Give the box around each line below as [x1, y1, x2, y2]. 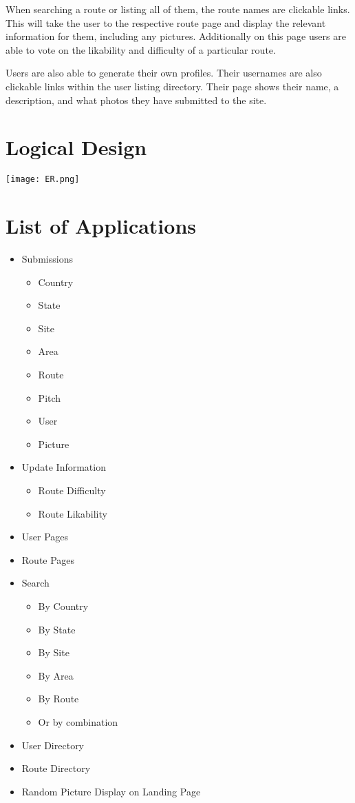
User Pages [21, 529, 69, 544]
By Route [38, 691, 79, 706]
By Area [38, 668, 74, 682]
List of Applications [6, 212, 197, 240]
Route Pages [21, 552, 75, 567]
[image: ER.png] [6, 174, 80, 185]
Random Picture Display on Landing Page [21, 784, 201, 798]
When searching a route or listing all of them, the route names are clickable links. [6, 2, 350, 16]
